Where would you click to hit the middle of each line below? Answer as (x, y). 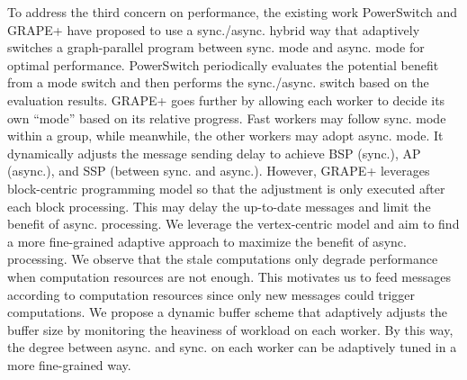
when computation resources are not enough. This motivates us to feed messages (229, 276)
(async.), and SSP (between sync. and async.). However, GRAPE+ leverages (219, 171)
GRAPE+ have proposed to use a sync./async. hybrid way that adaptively (214, 29)
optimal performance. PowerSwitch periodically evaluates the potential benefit (223, 64)
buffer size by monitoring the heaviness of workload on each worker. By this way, (230, 329)
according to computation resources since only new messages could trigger (211, 294)
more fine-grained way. (69, 364)
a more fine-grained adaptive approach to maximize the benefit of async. (207, 241)
